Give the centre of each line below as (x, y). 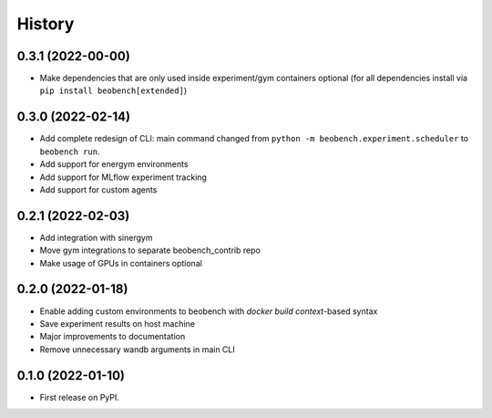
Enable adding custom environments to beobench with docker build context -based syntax (209, 311)
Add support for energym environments (114, 164)
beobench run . (70, 152)
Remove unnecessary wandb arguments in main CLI (138, 349)
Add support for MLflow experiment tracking (123, 177)
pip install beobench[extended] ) (113, 90)
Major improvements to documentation (113, 337)
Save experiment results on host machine (118, 323)
